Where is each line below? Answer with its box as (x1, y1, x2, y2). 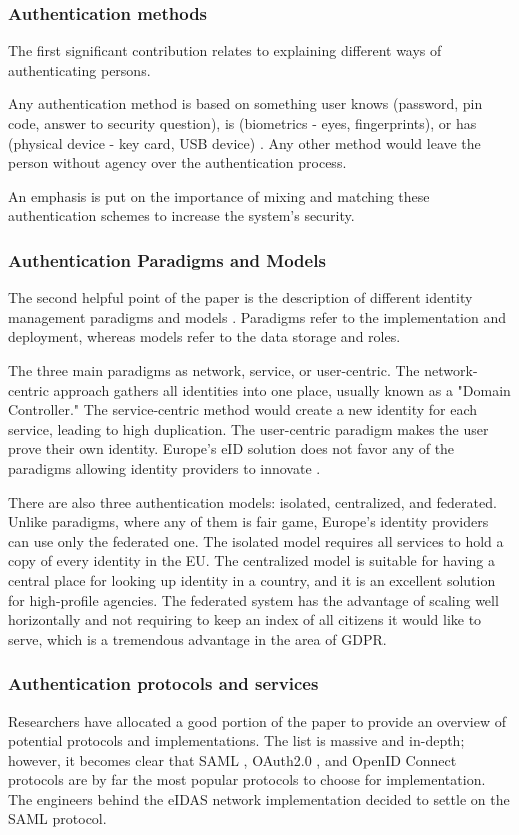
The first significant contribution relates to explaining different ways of (8, 40, 442, 61)
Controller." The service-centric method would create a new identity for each (8, 399, 478, 420)
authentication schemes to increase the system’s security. (8, 205, 355, 226)
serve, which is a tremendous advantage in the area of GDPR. (8, 628, 387, 649)
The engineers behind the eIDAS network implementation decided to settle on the (8, 788, 510, 809)
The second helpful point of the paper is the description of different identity (8, 287, 473, 308)
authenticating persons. (8, 59, 151, 80)
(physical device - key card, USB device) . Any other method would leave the (8, 132, 481, 153)
